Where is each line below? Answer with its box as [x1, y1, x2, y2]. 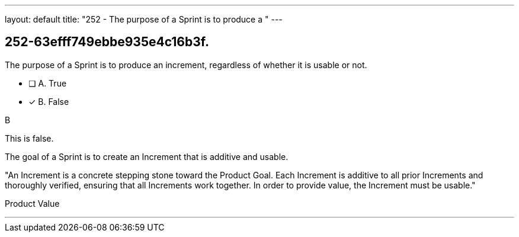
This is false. [5, 133, 54, 143]
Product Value [5, 198, 60, 209]
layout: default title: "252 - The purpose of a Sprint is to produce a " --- [5, 14, 283, 24]
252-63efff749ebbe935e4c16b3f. [5, 34, 209, 50]
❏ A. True [28, 78, 67, 88]
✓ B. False [28, 96, 69, 107]
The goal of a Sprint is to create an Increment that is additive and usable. [5, 151, 289, 162]
